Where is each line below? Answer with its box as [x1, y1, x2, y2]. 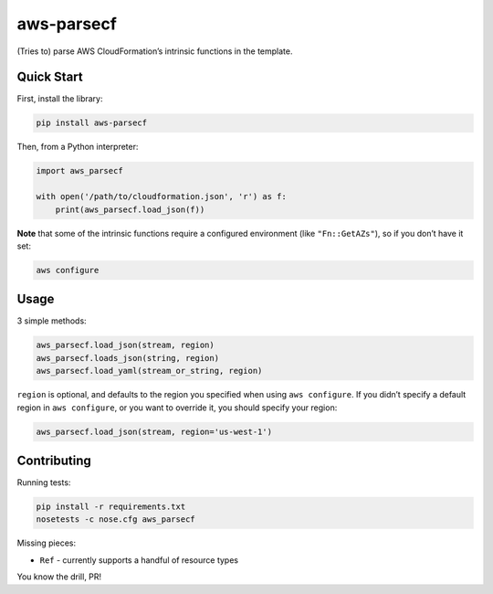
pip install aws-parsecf [36, 118, 148, 128]
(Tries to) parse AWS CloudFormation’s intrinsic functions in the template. [16, 46, 293, 57]
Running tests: [16, 477, 71, 488]
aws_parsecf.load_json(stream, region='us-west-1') [36, 426, 273, 437]
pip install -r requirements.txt [36, 502, 186, 512]
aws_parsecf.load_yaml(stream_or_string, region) [36, 366, 263, 377]
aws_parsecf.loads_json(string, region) [36, 353, 219, 363]
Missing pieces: [16, 537, 77, 548]
